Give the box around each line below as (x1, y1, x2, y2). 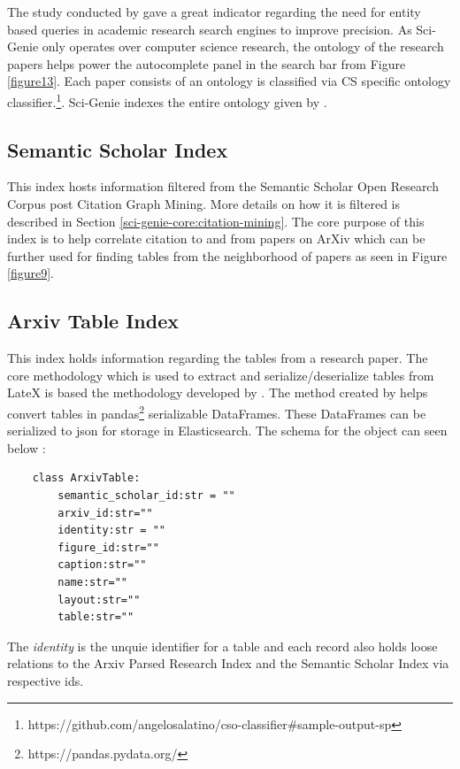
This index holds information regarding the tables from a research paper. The (7, 349, 428, 367)
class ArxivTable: (32, 472, 141, 485)
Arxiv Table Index (7, 307, 179, 335)
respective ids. (7, 671, 84, 689)
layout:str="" (57, 593, 141, 606)
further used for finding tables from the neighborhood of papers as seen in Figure (7, 246, 448, 265)
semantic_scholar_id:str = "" (57, 489, 235, 502)
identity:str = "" (57, 524, 165, 537)
